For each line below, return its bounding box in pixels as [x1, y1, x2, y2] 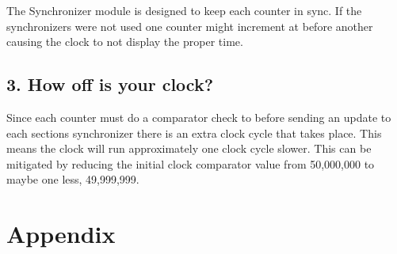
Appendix [6, 218, 116, 250]
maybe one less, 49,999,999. [6, 171, 139, 188]
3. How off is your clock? [6, 72, 214, 97]
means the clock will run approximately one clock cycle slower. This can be [6, 140, 372, 157]
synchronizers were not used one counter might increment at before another [6, 17, 373, 34]
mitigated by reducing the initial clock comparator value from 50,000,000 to [6, 155, 375, 172]
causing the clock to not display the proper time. [6, 33, 243, 50]
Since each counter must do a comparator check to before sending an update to [6, 108, 391, 125]
